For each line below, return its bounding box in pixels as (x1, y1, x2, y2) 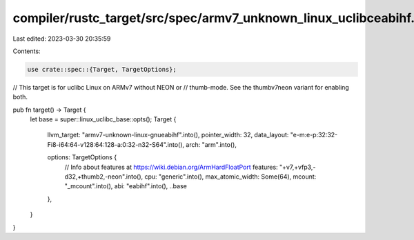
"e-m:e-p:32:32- (290, 131, 338, 139)
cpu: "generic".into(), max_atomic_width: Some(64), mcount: (144, 172, 317, 181)
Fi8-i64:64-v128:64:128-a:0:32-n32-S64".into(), (47, 140, 185, 148)
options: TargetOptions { (47, 153, 117, 161)
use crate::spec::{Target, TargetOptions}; (27, 66, 177, 73)
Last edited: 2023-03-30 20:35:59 (12, 34, 111, 43)
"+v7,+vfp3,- (279, 163, 316, 171)
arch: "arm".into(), (186, 140, 237, 148)
